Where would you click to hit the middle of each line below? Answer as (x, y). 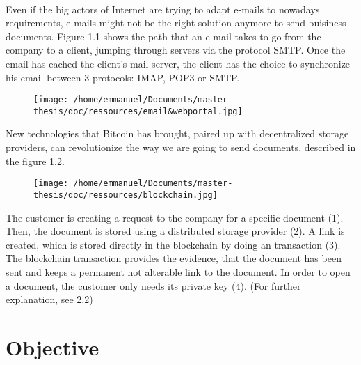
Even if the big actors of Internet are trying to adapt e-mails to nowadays (163, 9)
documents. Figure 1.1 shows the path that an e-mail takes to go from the (163, 36)
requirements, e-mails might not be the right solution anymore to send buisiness (176, 23)
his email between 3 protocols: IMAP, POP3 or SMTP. (123, 77)
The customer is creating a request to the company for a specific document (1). (175, 217)
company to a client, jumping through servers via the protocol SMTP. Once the (176, 50)
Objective (53, 347)
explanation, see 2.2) (49, 299)
